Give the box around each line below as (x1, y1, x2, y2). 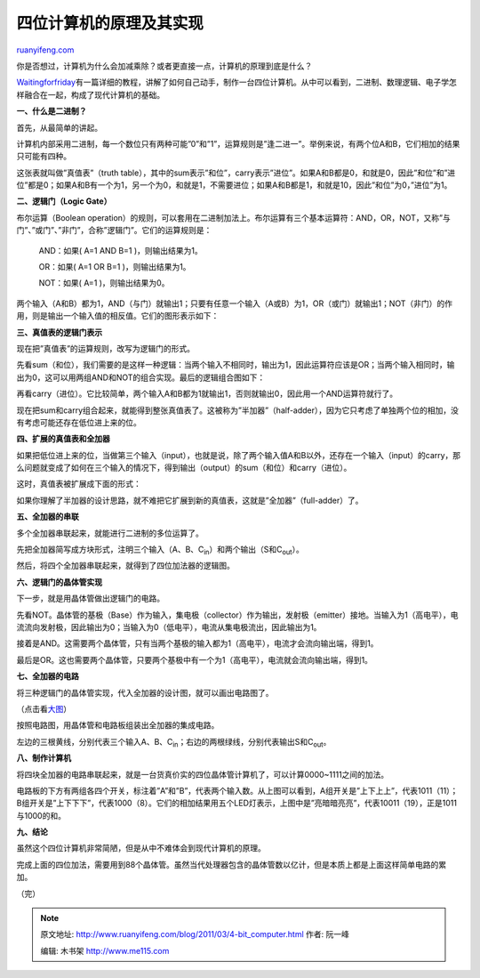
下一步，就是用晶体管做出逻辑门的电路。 (16, 593, 164, 604)
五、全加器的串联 (16, 512, 79, 522)
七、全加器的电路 (16, 671, 79, 682)
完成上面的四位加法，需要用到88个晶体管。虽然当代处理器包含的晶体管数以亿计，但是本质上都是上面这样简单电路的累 (16, 859, 447, 869)
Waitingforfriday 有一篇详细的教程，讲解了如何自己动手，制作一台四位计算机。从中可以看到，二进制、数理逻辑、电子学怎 (16, 77, 457, 88)
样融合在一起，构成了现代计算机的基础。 (16, 89, 164, 100)
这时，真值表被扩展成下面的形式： (16, 479, 141, 489)
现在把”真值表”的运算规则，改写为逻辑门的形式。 (16, 343, 196, 353)
